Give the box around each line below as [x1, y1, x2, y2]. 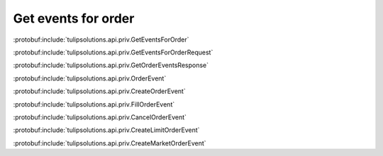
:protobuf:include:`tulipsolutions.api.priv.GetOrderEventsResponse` [13, 61, 209, 70]
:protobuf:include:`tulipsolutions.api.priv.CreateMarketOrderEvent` [13, 138, 206, 148]
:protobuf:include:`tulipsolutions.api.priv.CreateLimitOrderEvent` [13, 126, 200, 134]
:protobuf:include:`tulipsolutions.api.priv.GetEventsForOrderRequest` [13, 48, 213, 56]
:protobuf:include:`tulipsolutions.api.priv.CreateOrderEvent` [13, 87, 186, 95]
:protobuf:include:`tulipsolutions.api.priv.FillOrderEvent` [13, 100, 175, 109]
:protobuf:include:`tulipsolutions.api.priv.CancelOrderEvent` [13, 113, 187, 121]
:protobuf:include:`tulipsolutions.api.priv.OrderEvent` [13, 74, 167, 83]
